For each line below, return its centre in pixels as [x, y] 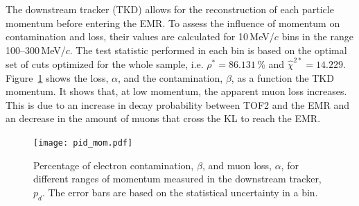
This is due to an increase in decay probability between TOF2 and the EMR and [177, 104]
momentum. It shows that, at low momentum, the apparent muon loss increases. [176, 91]
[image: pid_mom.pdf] [83, 143]
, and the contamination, [170, 77]
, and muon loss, [237, 165]
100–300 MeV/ [36, 50]
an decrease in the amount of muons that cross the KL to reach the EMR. [163, 118]
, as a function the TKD [282, 77]
